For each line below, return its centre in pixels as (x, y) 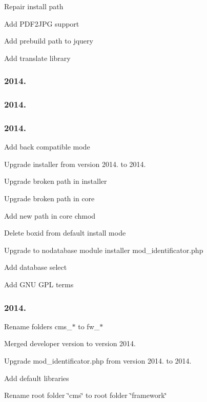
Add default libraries (37, 378)
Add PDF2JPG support (42, 23)
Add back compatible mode (47, 147)
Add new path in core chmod (50, 215)
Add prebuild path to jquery (49, 41)
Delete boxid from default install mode (65, 233)
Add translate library (37, 58)
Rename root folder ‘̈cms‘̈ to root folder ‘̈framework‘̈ (86, 395)
